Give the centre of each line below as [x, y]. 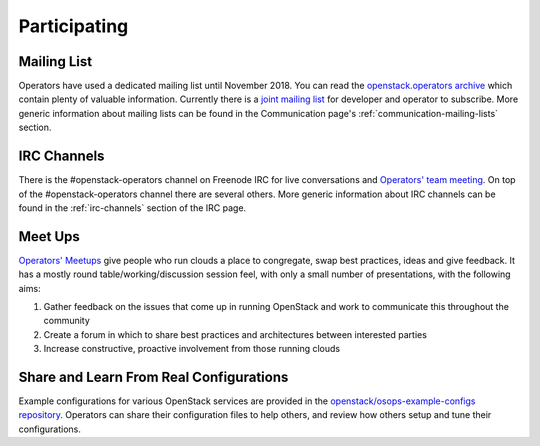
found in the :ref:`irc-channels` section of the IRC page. [132, 207]
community [66, 321]
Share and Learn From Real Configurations [153, 376]
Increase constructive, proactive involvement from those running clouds [191, 349]
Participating [73, 26]
